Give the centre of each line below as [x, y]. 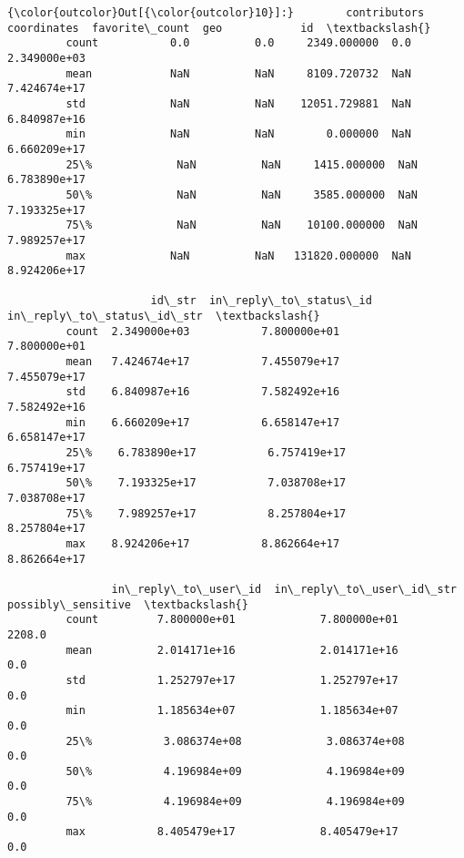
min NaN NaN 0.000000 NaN [238, 134]
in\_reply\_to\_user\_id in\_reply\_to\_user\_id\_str [284, 589]
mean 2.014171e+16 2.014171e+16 [232, 650]
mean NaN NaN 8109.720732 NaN [238, 73]
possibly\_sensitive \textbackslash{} [128, 604]
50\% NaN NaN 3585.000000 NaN [242, 194]
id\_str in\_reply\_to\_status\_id [261, 301]
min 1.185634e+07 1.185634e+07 [232, 711]
